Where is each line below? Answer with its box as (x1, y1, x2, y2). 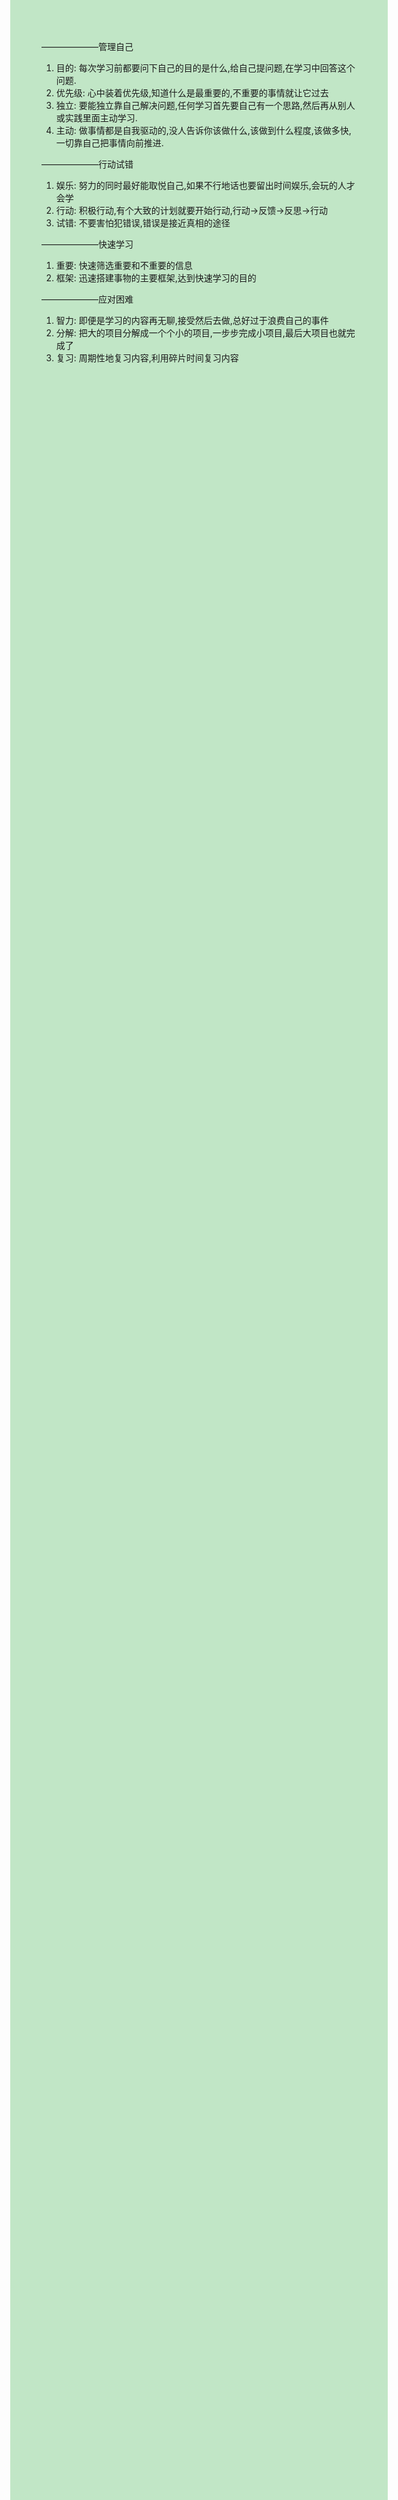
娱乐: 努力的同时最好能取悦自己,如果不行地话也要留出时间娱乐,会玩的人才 (55, 180, 356, 191)
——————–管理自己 (41, 41, 134, 52)
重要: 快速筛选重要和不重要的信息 (55, 260, 193, 271)
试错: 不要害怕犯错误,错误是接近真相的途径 (55, 217, 231, 229)
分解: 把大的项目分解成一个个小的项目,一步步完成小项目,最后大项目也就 (55, 327, 347, 339)
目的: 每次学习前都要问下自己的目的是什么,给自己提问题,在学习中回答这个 (55, 62, 356, 74)
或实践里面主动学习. (55, 112, 138, 124)
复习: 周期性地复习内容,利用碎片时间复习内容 (55, 352, 239, 364)
